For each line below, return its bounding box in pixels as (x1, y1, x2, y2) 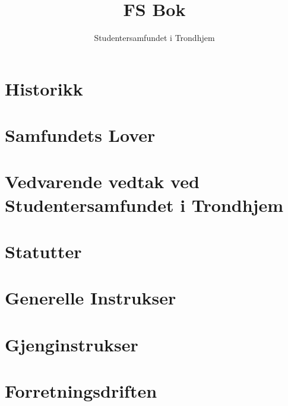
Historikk (5, 76, 83, 100)
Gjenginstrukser (5, 332, 138, 356)
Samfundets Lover (5, 123, 156, 147)
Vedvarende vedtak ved (5, 169, 200, 194)
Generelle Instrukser (5, 286, 176, 310)
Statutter (5, 239, 82, 264)
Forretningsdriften (5, 379, 157, 403)
